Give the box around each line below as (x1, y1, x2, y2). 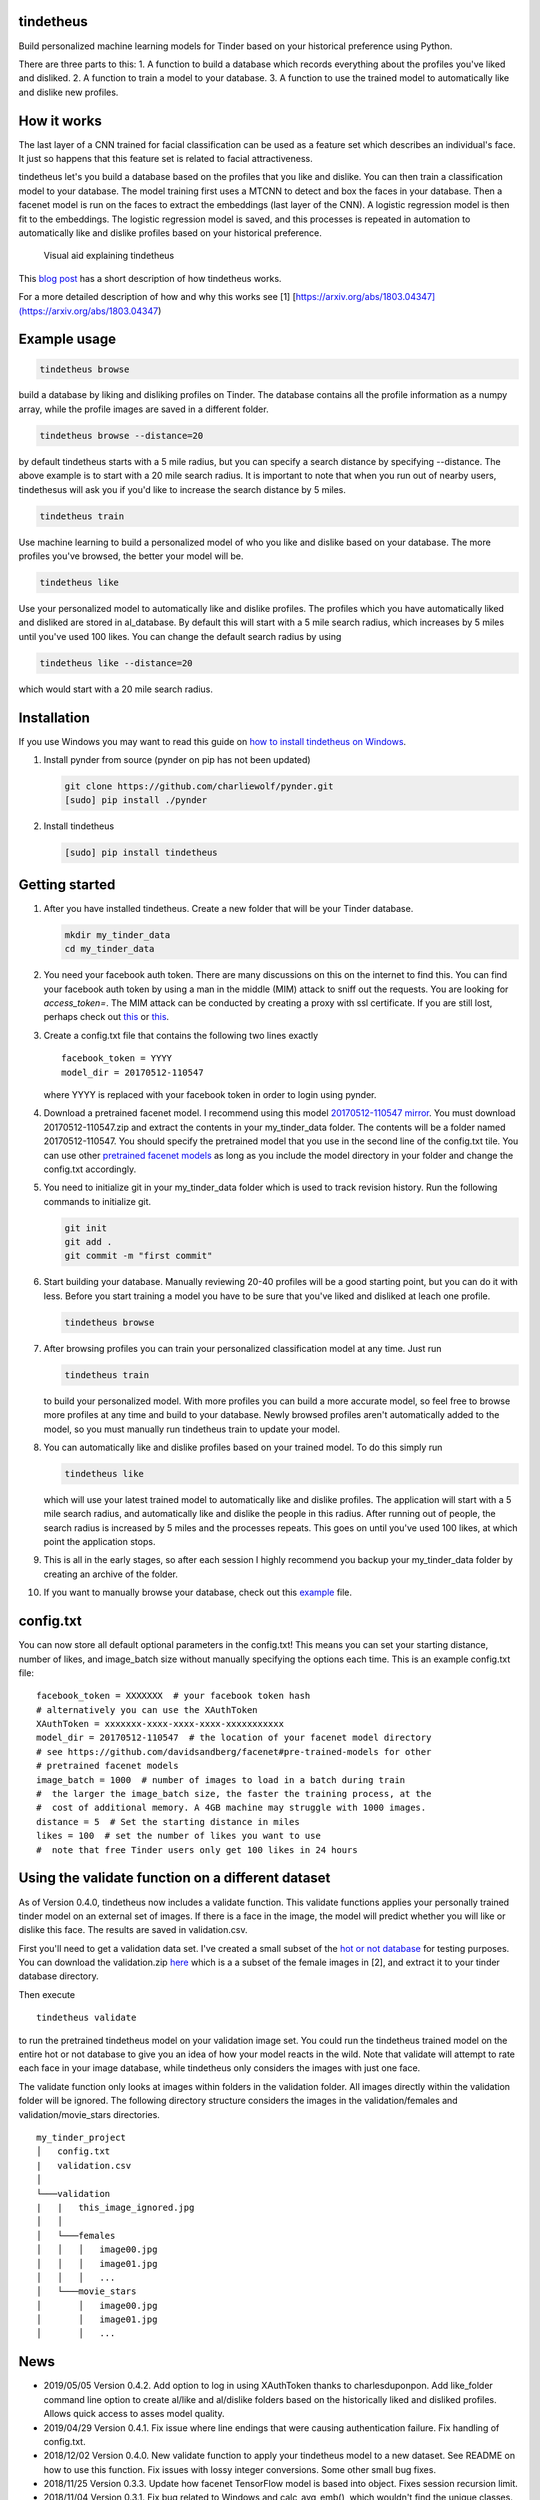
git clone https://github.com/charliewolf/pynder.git (64, 780, 334, 792)
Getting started (18, 876, 116, 893)
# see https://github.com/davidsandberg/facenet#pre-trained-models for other (36, 1746, 432, 1757)
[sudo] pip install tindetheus (64, 847, 219, 859)
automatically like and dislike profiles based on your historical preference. (18, 226, 322, 239)
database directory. (18, 1970, 99, 1982)
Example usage (18, 331, 117, 348)
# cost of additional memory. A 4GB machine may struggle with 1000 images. (36, 1802, 427, 1814)
